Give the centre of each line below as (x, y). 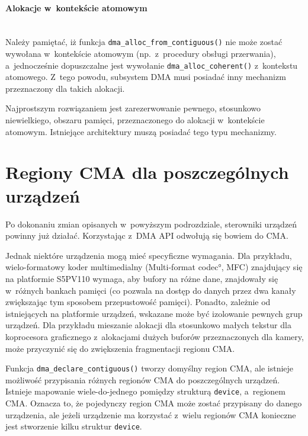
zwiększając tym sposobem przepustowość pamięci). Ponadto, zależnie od (138, 302)
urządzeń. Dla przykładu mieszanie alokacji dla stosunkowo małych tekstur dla (148, 325)
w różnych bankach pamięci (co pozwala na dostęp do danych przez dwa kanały (151, 290)
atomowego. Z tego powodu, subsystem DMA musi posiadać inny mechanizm (146, 77)
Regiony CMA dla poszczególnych (147, 172)
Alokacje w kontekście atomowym (76, 7)
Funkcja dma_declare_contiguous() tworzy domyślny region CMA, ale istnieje (150, 368)
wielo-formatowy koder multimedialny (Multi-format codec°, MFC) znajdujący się (154, 267)
